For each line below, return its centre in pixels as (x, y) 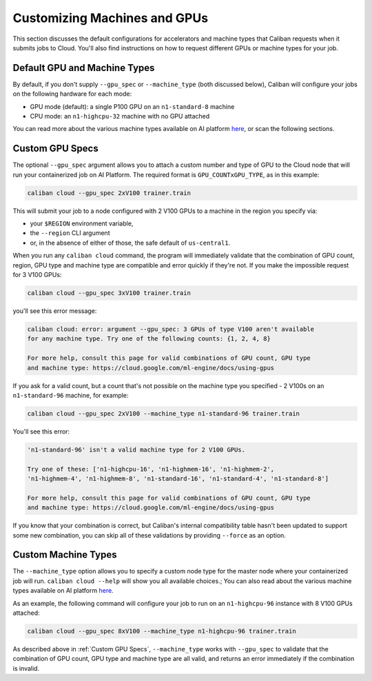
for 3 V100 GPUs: (37, 275)
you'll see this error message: (55, 311)
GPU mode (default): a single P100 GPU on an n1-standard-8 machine (132, 106)
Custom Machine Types (65, 555)
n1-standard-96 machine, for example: (71, 395)
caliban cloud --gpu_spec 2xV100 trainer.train (109, 193)
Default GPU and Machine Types (84, 68)
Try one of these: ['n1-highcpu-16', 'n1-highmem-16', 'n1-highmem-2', (151, 469)
